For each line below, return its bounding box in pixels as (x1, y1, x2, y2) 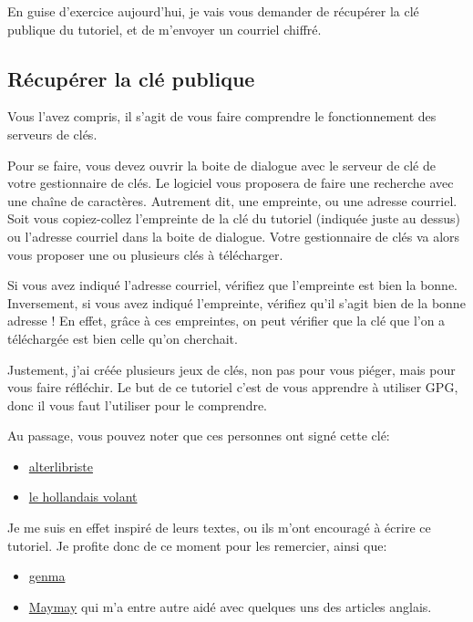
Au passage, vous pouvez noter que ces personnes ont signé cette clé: (7, 426, 390, 445)
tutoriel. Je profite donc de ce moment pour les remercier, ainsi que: (7, 535, 387, 555)
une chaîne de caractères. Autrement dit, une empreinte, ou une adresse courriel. (7, 191, 458, 210)
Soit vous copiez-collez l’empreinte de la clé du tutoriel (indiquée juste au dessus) (7, 209, 461, 228)
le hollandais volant (28, 487, 138, 506)
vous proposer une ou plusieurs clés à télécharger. (7, 244, 283, 264)
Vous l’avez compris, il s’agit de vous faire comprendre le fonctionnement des (7, 107, 437, 126)
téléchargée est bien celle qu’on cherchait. (7, 328, 238, 347)
